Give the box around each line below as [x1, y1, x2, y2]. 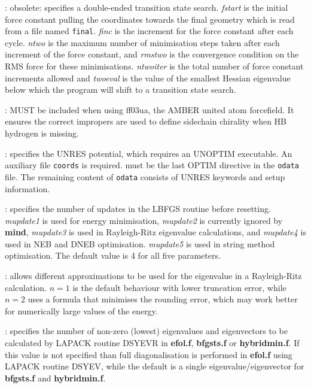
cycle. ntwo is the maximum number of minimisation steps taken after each [5, 36, 280, 48]
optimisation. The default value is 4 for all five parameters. [5, 249, 221, 262]
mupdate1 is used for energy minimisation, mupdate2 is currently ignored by [5, 214, 283, 226]
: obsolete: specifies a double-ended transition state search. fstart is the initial [5, 1, 288, 13]
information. [5, 182, 50, 195]
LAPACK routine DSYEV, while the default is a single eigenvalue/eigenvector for [5, 360, 304, 372]
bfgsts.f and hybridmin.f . [5, 371, 106, 384]
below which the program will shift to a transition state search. [5, 83, 236, 96]
